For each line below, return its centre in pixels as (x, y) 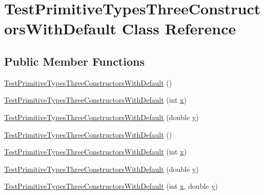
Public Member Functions (74, 61)
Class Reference (179, 28)
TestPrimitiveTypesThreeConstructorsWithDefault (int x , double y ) (111, 186)
